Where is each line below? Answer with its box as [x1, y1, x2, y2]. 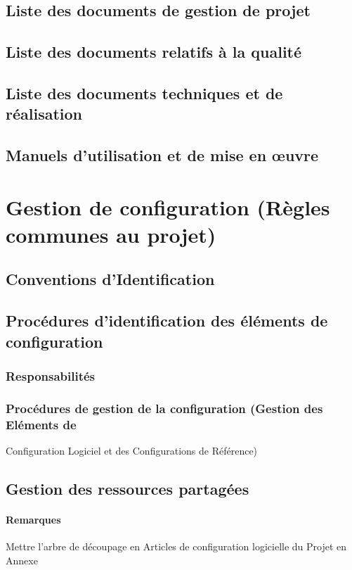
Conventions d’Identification [6, 268, 215, 290]
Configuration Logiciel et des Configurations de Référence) [6, 443, 258, 458]
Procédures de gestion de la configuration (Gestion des [6, 399, 323, 417]
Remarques [6, 512, 61, 526]
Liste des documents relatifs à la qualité [6, 41, 302, 63]
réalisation [6, 103, 83, 125]
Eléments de [6, 415, 77, 433]
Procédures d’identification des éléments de [6, 310, 328, 331]
